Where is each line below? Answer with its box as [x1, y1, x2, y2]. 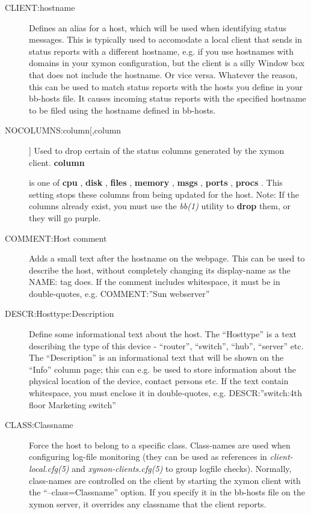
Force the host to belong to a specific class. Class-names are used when [29, 438, 291, 451]
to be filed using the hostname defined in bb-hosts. [29, 103, 216, 116]
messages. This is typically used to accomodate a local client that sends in [29, 33, 302, 46]
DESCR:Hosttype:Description [5, 307, 114, 320]
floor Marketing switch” [29, 398, 116, 411]
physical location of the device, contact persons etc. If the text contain [29, 375, 289, 387]
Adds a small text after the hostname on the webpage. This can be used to [29, 252, 305, 265]
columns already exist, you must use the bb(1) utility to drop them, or [29, 200, 291, 212]
